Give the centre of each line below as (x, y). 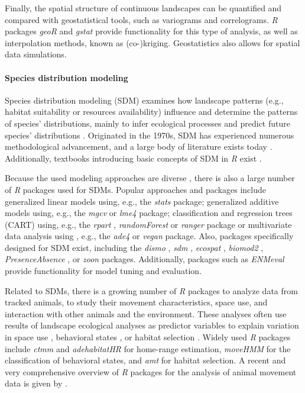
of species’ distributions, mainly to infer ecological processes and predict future (147, 123)
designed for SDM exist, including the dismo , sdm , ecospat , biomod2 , (134, 247)
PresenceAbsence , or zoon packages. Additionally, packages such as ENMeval (145, 259)
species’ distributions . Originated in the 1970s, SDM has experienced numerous (150, 135)
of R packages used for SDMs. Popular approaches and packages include (136, 189)
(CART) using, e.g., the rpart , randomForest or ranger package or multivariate (148, 224)
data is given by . (36, 383)
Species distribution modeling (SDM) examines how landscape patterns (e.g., (144, 100)
